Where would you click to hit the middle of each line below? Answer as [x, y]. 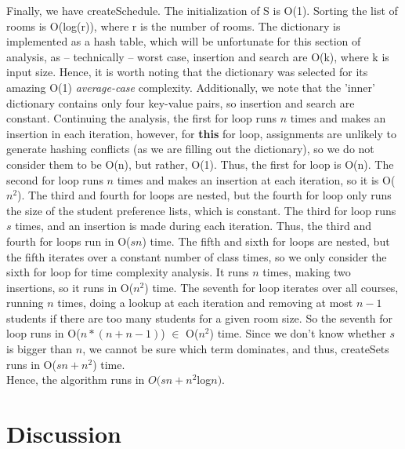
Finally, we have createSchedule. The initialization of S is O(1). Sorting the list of [202, 10]
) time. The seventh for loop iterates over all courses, [271, 287]
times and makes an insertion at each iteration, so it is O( [256, 179]
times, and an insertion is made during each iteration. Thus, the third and [193, 226]
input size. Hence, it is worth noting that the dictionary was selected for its [187, 72]
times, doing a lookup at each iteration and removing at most [205, 303]
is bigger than [40, 349]
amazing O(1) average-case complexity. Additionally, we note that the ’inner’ [191, 87]
